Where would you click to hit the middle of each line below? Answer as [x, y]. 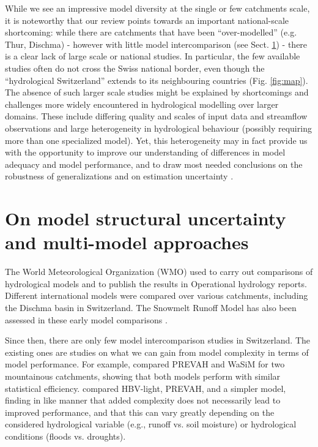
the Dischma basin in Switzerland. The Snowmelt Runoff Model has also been [151, 307]
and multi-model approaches [127, 242]
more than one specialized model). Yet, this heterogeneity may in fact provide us [156, 140]
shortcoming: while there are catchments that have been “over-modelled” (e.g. [151, 32]
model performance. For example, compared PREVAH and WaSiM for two [145, 364]
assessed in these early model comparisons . [86, 319]
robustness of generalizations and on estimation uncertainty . [119, 176]
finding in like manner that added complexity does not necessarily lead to [143, 400]
